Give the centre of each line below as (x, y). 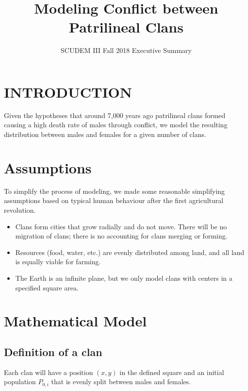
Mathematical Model (75, 321)
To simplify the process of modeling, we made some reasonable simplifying (115, 191)
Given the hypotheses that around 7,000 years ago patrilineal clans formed (115, 115)
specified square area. (47, 287)
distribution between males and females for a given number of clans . (105, 134)
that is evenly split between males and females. (121, 382)
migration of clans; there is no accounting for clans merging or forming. (121, 236)
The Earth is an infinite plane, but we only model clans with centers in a (124, 278)
